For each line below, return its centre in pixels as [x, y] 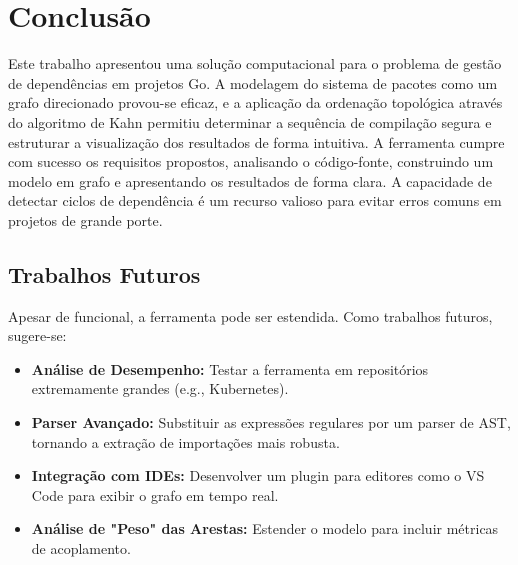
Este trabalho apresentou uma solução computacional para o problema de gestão [255, 63]
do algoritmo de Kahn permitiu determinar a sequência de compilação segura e [250, 121]
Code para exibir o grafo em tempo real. [155, 494]
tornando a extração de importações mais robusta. [185, 441]
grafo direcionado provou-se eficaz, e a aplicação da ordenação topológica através [255, 102]
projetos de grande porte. [85, 219]
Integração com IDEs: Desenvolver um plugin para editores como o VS [258, 475]
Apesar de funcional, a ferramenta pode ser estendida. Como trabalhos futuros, [250, 315]
